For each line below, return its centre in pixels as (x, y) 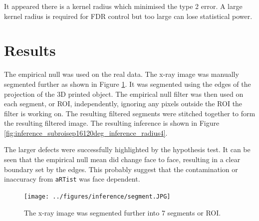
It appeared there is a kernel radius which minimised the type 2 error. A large (123, 6)
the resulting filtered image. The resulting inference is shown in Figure (112, 123)
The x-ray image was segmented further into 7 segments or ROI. (123, 212)
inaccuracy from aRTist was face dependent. (72, 179)
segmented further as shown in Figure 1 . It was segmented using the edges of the (128, 84)
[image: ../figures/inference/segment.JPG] (97, 196)
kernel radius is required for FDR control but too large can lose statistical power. (128, 16)
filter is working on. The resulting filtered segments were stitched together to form (130, 113)
